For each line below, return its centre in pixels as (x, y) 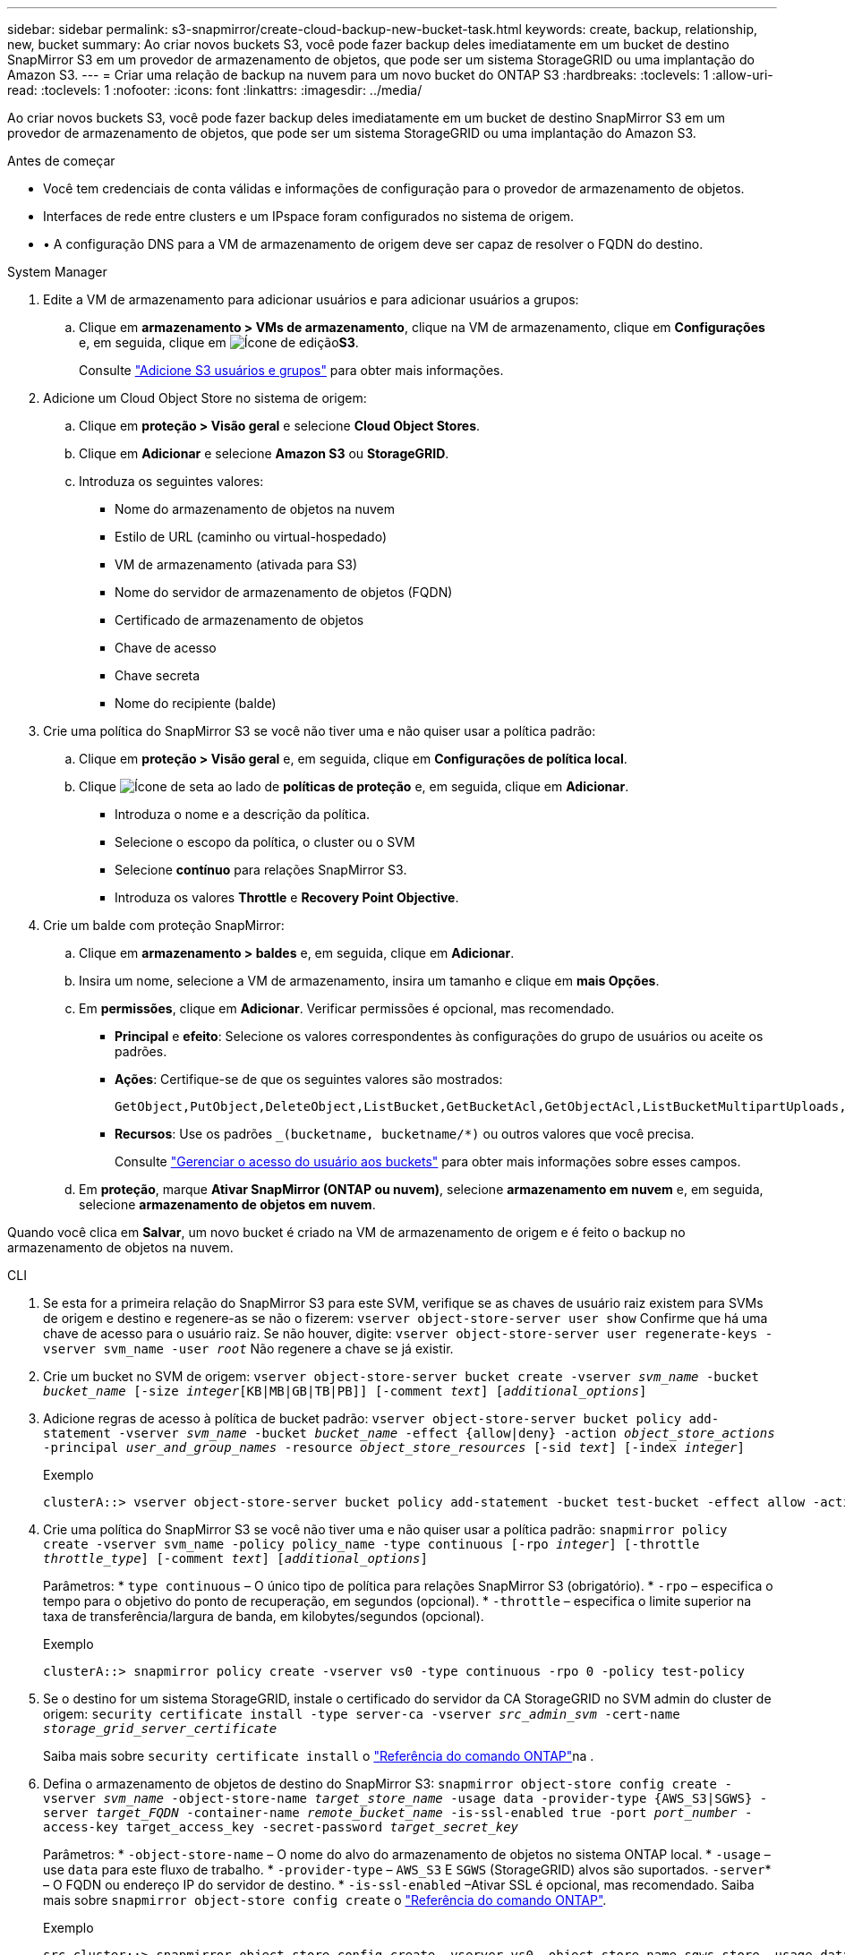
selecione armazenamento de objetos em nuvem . (227, 1204)
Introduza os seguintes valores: (171, 481)
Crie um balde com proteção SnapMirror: (164, 925)
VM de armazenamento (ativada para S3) (236, 564)
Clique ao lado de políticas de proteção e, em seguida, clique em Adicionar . (354, 786)
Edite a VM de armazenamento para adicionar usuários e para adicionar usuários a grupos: (311, 299)
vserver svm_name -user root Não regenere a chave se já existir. (248, 1349)
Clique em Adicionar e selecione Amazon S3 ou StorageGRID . (264, 453)
